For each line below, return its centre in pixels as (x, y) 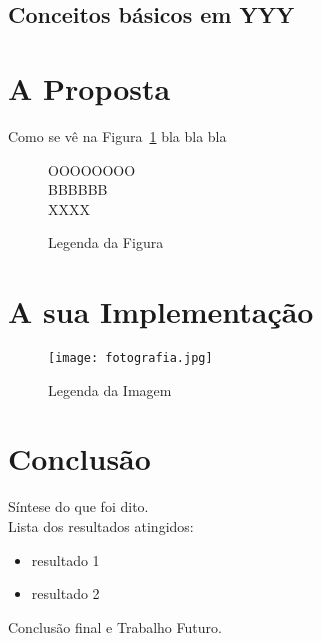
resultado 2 (65, 593)
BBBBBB (78, 189)
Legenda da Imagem (110, 389)
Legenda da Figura (106, 242)
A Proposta (89, 87)
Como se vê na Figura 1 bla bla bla (117, 135)
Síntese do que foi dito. (78, 506)
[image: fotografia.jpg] (130, 358)
